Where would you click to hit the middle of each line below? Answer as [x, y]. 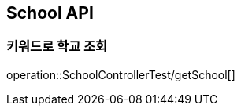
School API [50, 13]
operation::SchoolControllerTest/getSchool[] [121, 74]
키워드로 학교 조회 [57, 47]
